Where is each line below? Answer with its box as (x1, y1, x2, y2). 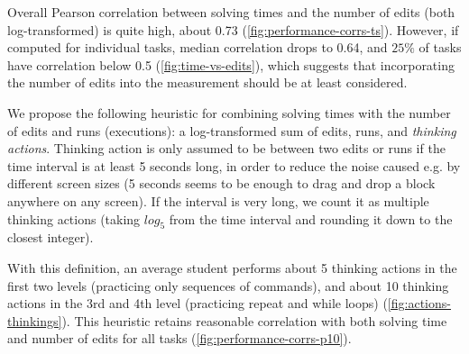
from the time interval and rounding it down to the (169, 209, 453, 228)
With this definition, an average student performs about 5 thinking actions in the (7, 258, 457, 277)
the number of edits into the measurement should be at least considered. (7, 73, 408, 92)
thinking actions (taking (7, 209, 141, 228)
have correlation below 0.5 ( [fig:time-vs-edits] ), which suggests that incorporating (7, 55, 455, 74)
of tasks (418, 38, 462, 57)
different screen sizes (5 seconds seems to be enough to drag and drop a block (7, 174, 436, 193)
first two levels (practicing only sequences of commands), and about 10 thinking (7, 276, 449, 295)
